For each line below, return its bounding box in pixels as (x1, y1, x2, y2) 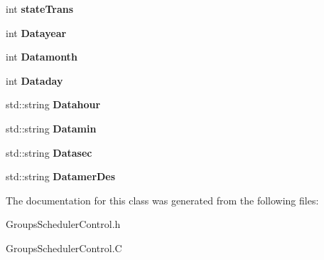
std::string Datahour (6, 97, 101, 112)
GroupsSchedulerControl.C (6, 240, 122, 255)
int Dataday (6, 73, 63, 88)
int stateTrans (6, 1, 74, 16)
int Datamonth (6, 49, 77, 64)
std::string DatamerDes (6, 169, 116, 184)
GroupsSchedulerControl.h (6, 217, 121, 232)
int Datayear (6, 25, 67, 40)
